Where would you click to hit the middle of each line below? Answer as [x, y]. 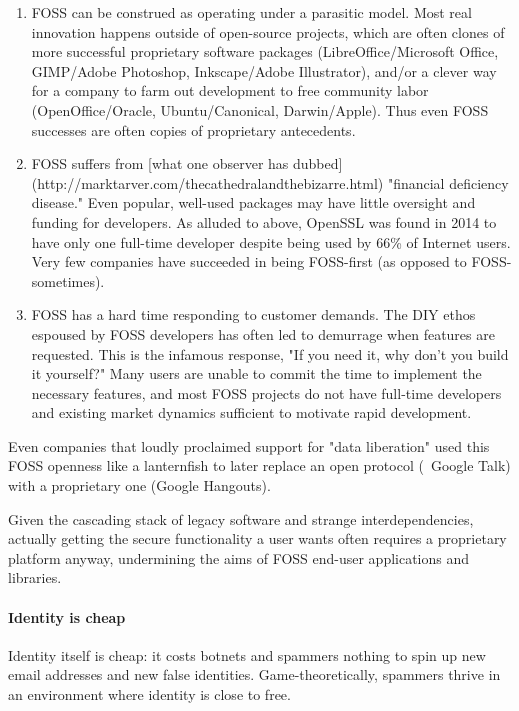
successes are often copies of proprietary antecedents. [193, 129]
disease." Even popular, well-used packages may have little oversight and [253, 202]
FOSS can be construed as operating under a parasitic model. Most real [251, 12]
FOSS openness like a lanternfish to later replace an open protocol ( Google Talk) [259, 465]
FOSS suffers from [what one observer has [160, 163]
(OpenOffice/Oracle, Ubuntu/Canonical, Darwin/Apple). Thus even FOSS [260, 109]
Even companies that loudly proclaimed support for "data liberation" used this [249, 445]
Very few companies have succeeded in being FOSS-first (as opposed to [249, 261]
